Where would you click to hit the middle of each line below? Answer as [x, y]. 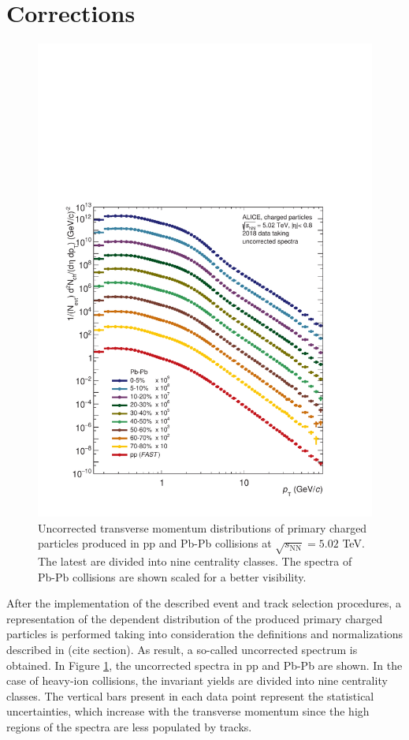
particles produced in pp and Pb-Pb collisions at [155, 543]
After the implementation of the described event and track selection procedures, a [204, 603]
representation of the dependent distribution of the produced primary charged [195, 618]
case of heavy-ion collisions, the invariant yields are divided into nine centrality [197, 680]
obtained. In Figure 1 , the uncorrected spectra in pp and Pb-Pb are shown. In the [204, 665]
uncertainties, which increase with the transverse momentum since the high [188, 711]
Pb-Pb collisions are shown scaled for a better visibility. [172, 576]
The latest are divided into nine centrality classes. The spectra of [195, 561]
